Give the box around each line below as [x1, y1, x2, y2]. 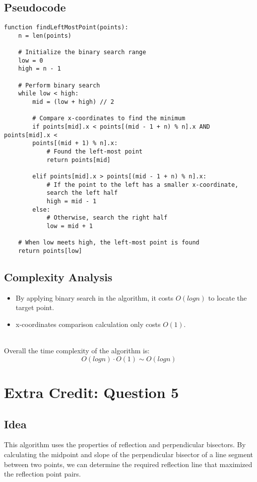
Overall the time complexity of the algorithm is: [4, 345, 150, 356]
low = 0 [18, 57, 43, 64]
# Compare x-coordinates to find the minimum [32, 115, 186, 122]
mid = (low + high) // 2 [32, 98, 114, 106]
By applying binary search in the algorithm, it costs [15, 292, 174, 303]
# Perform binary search [18, 81, 100, 89]
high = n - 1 [18, 65, 61, 73]
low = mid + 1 [46, 222, 93, 230]
